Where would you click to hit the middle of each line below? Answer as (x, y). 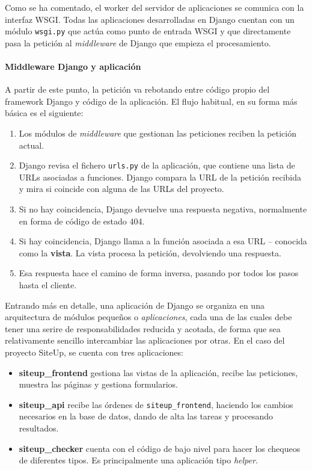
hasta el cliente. (48, 285)
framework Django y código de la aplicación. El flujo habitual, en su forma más (151, 101)
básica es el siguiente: (44, 113)
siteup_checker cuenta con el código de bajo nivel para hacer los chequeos (160, 448)
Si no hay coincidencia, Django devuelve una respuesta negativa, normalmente (163, 209)
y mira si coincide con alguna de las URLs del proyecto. (121, 189)
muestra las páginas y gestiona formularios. (98, 384)
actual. (32, 145)
